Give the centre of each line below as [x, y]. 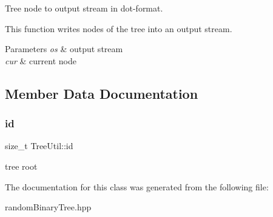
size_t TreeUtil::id [39, 146]
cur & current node [41, 60]
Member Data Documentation [102, 93]
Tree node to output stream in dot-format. [84, 8]
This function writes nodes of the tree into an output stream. [119, 28]
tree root [21, 166]
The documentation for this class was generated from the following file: [137, 186]
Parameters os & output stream [64, 49]
